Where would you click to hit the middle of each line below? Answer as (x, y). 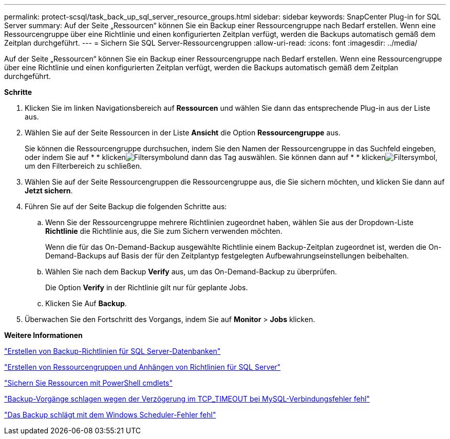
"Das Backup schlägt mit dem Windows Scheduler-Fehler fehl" (110, 415)
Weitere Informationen (43, 335)
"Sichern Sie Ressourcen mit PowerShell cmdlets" (89, 383)
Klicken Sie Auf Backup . (86, 303)
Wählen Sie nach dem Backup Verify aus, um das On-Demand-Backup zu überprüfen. (191, 272)
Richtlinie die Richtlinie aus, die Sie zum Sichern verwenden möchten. (164, 231)
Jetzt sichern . (49, 191)
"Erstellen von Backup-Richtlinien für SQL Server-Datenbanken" (113, 351)
